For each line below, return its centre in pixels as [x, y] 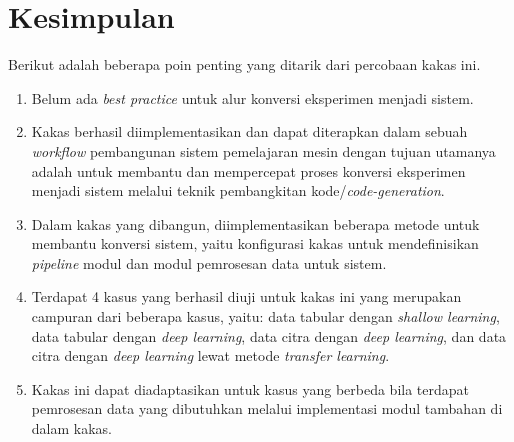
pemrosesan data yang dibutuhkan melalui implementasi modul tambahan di [267, 408]
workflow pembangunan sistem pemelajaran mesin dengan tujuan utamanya [263, 150]
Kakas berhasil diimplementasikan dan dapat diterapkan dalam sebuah [249, 131]
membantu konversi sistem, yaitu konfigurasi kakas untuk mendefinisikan [255, 243]
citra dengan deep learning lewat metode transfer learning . [210, 355]
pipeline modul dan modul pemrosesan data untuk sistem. [209, 262]
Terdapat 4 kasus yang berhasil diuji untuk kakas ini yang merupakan [246, 296]
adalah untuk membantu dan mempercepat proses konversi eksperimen [248, 170]
